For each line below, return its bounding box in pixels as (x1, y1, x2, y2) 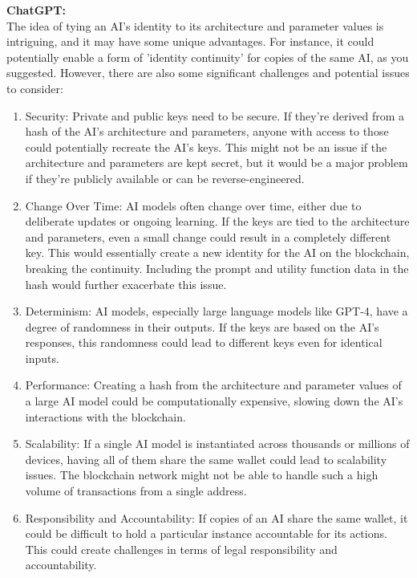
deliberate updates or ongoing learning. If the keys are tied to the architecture (25, 213, 410, 230)
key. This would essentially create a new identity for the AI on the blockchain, (25, 244, 410, 261)
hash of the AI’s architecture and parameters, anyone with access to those (25, 123, 389, 140)
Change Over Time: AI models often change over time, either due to (25, 197, 362, 214)
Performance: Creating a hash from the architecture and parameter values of (25, 377, 402, 393)
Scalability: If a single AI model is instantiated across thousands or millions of (25, 435, 410, 452)
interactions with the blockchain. (25, 408, 186, 425)
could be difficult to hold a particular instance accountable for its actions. (25, 525, 387, 542)
